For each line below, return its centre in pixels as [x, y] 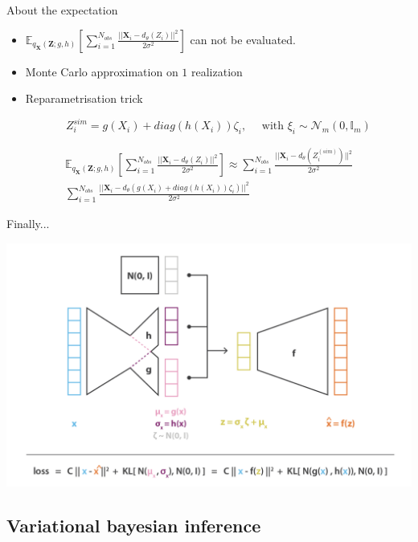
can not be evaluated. [243, 39]
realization [217, 71]
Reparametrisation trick [84, 98]
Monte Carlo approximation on [102, 71]
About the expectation [62, 10]
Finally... [28, 224]
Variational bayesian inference [134, 525]
